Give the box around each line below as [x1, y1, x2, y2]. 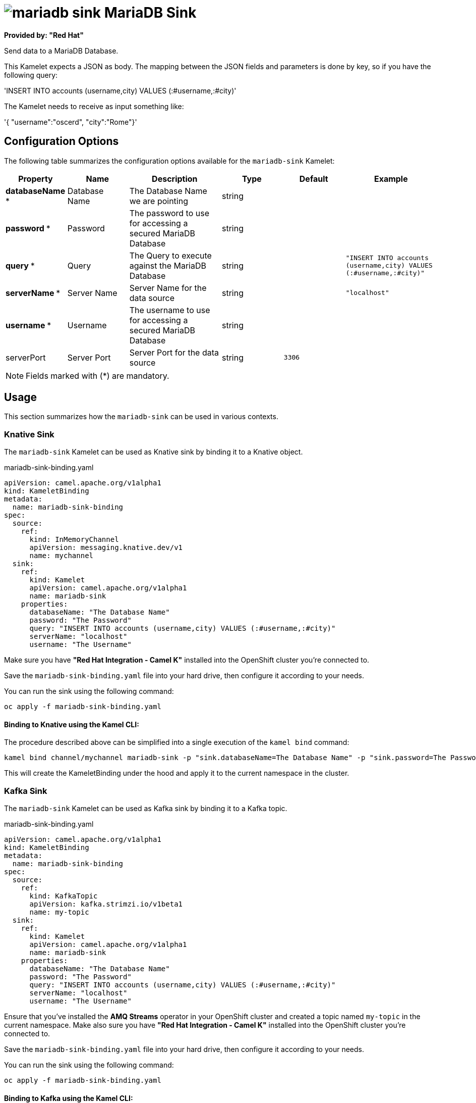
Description [152, 173, 198, 184]
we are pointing [129, 195, 188, 206]
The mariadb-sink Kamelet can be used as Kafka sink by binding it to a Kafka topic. [4, 804, 287, 813]
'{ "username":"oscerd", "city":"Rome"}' [4, 117, 137, 126]
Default [299, 173, 328, 184]
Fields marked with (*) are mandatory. [26, 370, 169, 381]
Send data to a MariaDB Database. [4, 46, 118, 55]
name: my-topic [29, 908, 89, 917]
